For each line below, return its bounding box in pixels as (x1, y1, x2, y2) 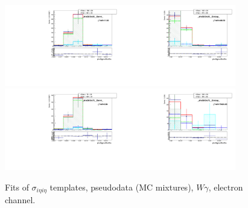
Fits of (5, 180, 29, 193)
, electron (208, 180, 243, 193)
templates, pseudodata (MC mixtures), (49, 180, 194, 193)
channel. (5, 194, 36, 206)
